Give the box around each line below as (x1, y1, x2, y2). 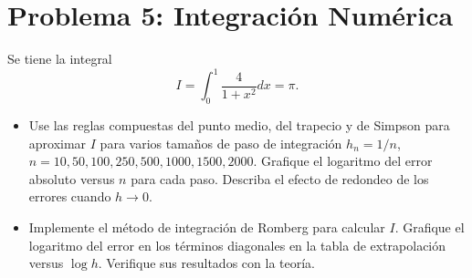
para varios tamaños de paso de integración (100, 133, 342, 152)
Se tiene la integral (7, 49, 112, 68)
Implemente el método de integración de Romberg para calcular (28, 217, 385, 236)
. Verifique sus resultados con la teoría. (98, 253, 315, 273)
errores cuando (28, 187, 111, 206)
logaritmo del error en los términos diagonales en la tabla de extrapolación (28, 235, 446, 254)
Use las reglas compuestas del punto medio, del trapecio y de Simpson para (28, 116, 450, 135)
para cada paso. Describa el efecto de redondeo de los (131, 169, 429, 188)
